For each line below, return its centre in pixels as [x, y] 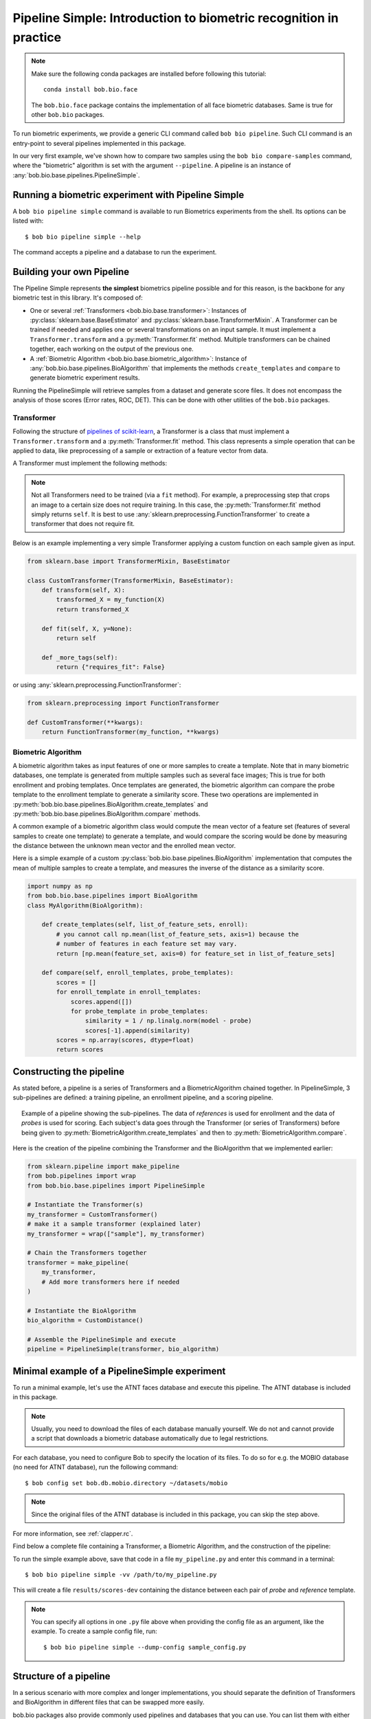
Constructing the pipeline [69, 1072]
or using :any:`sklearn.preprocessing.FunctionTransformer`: [97, 685]
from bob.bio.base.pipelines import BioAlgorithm [112, 896]
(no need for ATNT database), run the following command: [95, 1467]
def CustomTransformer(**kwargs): [85, 722]
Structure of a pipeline [61, 1676]
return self [76, 638]
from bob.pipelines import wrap [82, 1176]
